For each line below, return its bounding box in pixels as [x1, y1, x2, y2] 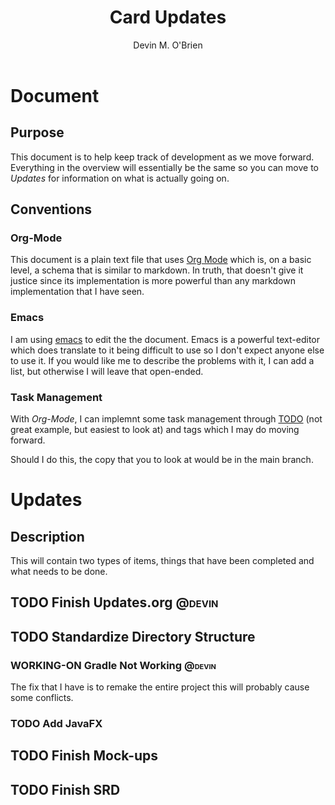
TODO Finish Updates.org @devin [10, 594, 219, 611]
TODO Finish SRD [10, 781, 121, 798]
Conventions [10, 201, 93, 218]
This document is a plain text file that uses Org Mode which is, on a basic [10, 254, 312, 266]
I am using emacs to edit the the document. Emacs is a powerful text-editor [10, 333, 321, 345]
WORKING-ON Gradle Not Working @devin [10, 658, 217, 672]
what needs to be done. [10, 566, 108, 578]
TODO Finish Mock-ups [10, 747, 159, 765]
